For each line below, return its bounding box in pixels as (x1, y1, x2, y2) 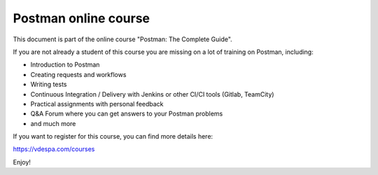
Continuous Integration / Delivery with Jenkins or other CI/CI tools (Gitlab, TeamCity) (30, 90, 274, 98)
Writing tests (30, 80, 67, 89)
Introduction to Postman (30, 60, 100, 69)
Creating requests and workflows (30, 70, 127, 78)
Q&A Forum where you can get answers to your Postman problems (30, 109, 223, 118)
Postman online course (13, 10, 150, 26)
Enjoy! (13, 157, 31, 166)
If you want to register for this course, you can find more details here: (13, 132, 213, 141)
